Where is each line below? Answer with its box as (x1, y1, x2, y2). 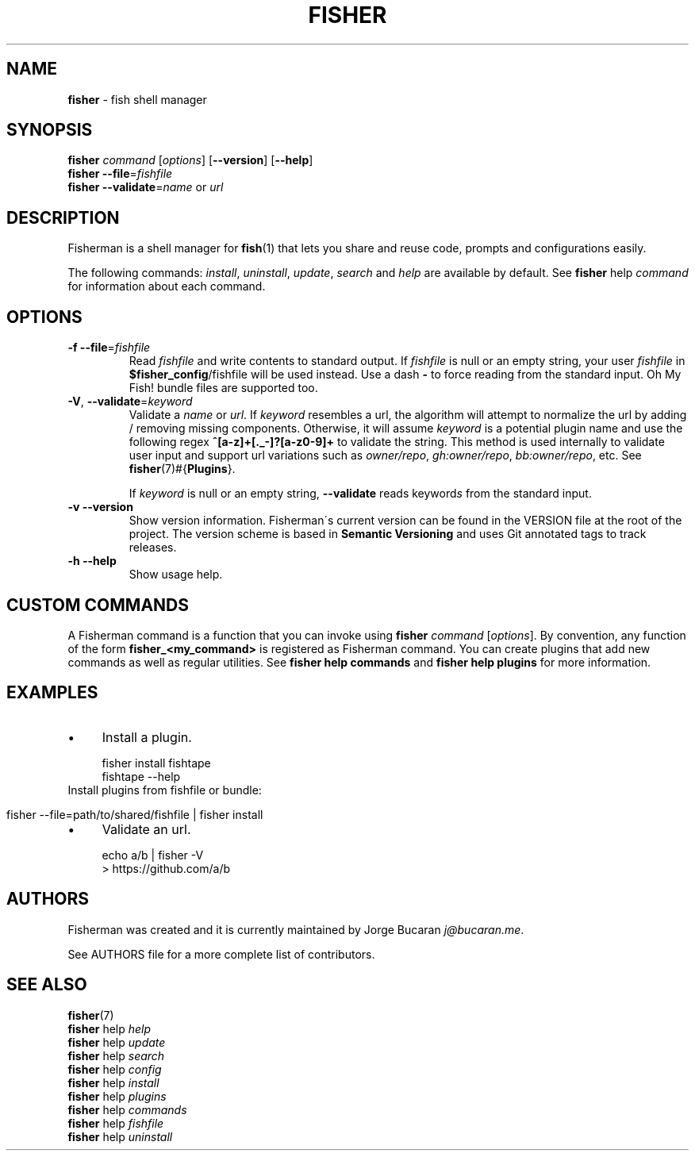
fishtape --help (102, 769, 181, 783)
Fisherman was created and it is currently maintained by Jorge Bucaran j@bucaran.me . (67, 922, 524, 936)
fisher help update (67, 1035, 166, 1049)
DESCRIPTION (6, 207, 120, 228)
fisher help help (67, 1021, 152, 1036)
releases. (129, 540, 177, 555)
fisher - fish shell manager (67, 92, 207, 106)
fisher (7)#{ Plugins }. (129, 462, 236, 476)
